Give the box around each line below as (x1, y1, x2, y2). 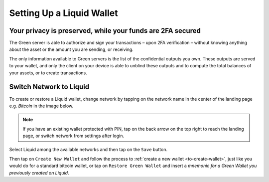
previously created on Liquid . (9, 170, 69, 176)
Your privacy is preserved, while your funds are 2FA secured (9, 26, 201, 35)
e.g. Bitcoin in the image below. (9, 103, 74, 109)
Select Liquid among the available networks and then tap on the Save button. (9, 147, 168, 153)
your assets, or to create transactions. (9, 70, 87, 76)
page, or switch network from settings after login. (22, 133, 125, 139)
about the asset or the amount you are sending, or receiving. (9, 46, 134, 52)
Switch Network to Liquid (9, 83, 90, 91)
